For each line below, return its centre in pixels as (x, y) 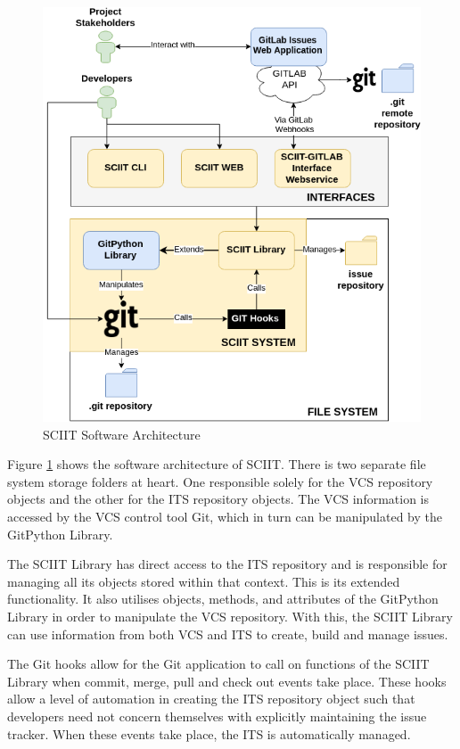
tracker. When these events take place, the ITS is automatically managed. (209, 733)
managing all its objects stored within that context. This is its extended (204, 581)
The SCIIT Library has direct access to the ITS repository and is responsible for (227, 564)
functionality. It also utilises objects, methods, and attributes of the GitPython (223, 599)
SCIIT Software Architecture (122, 434)
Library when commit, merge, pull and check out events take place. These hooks (227, 681)
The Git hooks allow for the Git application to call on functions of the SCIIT (218, 664)
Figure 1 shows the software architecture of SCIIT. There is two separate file (217, 464)
